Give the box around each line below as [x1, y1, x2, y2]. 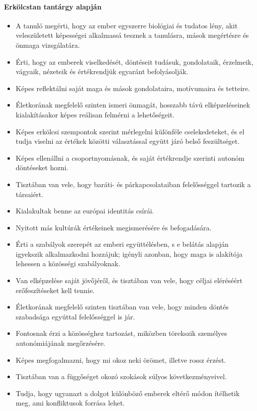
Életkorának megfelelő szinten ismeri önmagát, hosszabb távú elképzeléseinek [15, 100, 250, 110]
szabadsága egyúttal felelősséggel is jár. [15, 311, 135, 321]
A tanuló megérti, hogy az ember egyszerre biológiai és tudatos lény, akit [15, 20, 238, 30]
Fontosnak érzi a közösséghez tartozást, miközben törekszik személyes [15, 328, 227, 338]
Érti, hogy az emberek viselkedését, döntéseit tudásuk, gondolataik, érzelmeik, [15, 56, 254, 67]
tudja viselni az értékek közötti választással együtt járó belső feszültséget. [15, 136, 240, 146]
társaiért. [15, 189, 44, 199]
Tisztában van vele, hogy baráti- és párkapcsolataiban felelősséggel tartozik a [15, 179, 251, 189]
